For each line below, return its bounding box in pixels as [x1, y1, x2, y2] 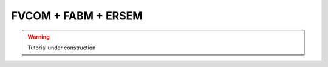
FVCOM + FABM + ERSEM [11, 9, 143, 22]
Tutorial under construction [27, 44, 96, 51]
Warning [27, 33, 50, 40]
